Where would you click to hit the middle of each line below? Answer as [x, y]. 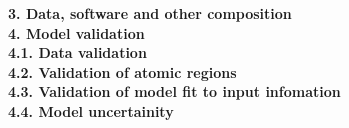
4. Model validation [76, 32]
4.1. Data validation [77, 52]
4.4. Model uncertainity [91, 110]
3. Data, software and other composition [150, 13]
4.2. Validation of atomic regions [122, 71]
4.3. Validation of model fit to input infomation [174, 91]
